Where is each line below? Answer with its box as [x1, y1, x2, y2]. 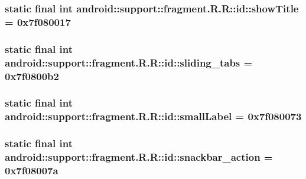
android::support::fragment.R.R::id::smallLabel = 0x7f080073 [5, 109, 302, 124]
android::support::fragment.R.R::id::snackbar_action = [5, 150, 273, 164]
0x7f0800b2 [5, 68, 59, 83]
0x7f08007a [5, 163, 58, 177]
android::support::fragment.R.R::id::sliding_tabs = [5, 55, 253, 69]
